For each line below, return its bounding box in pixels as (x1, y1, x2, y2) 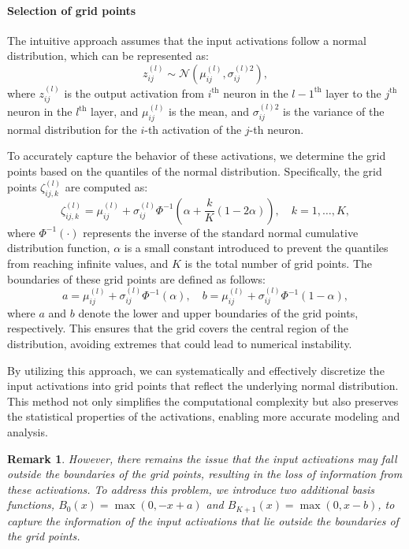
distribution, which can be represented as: (7, 47, 209, 64)
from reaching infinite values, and (7, 255, 169, 272)
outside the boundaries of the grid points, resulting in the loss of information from (7, 466, 403, 482)
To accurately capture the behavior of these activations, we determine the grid (7, 147, 386, 164)
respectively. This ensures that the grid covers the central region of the (7, 320, 349, 336)
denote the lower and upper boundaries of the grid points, (78, 304, 359, 321)
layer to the (325, 84, 381, 101)
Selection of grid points (7, 2, 136, 18)
